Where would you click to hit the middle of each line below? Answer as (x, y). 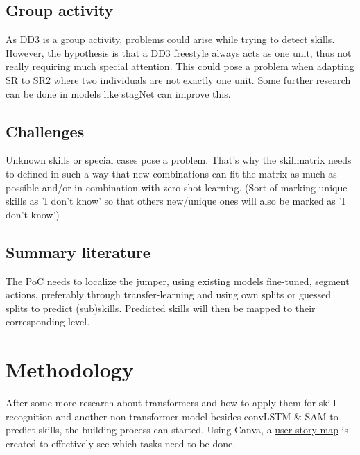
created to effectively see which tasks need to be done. (121, 443)
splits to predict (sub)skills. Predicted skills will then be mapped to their (161, 308)
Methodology (70, 369)
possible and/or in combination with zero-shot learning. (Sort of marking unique (177, 187)
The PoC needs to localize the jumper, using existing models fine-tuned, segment (178, 281)
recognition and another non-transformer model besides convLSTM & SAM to (172, 416)
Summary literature (78, 251)
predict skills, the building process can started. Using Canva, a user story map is (177, 430)
